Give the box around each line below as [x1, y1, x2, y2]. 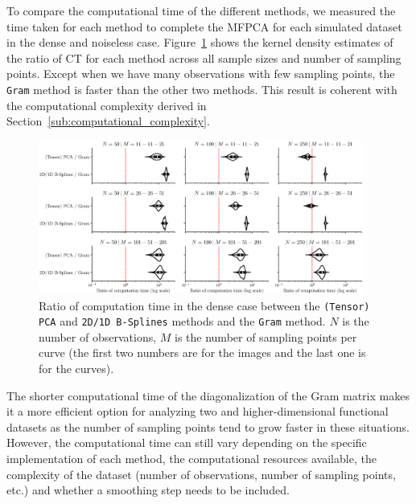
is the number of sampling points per [175, 328, 357, 345]
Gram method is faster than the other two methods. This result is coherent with [6, 80, 397, 97]
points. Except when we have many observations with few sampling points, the [6, 65, 395, 82]
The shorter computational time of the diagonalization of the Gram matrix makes [6, 387, 410, 404]
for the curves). [39, 360, 114, 377]
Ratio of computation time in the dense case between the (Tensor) [39, 297, 370, 313]
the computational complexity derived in [6, 96, 207, 113]
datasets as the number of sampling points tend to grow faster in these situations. [6, 418, 410, 435]
